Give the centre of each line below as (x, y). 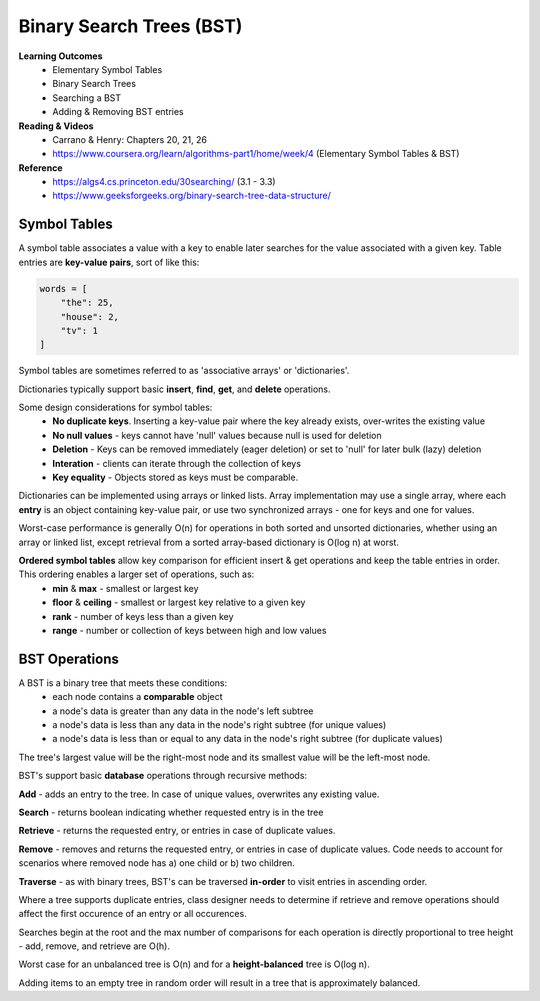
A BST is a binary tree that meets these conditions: (123, 682)
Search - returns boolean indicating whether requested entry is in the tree (171, 812)
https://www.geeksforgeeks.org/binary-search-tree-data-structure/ (192, 196)
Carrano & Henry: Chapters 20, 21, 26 (129, 139)
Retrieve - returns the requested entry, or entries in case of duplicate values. (177, 831)
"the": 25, (87, 303)
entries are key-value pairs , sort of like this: (109, 262)
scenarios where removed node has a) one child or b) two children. (156, 863)
